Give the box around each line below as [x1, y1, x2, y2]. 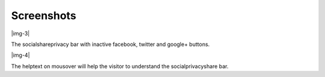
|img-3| [11, 30, 30, 37]
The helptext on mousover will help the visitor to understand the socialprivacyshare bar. [11, 63, 229, 70]
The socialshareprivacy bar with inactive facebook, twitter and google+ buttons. [11, 41, 210, 48]
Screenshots [11, 9, 76, 22]
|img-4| [11, 51, 30, 59]
